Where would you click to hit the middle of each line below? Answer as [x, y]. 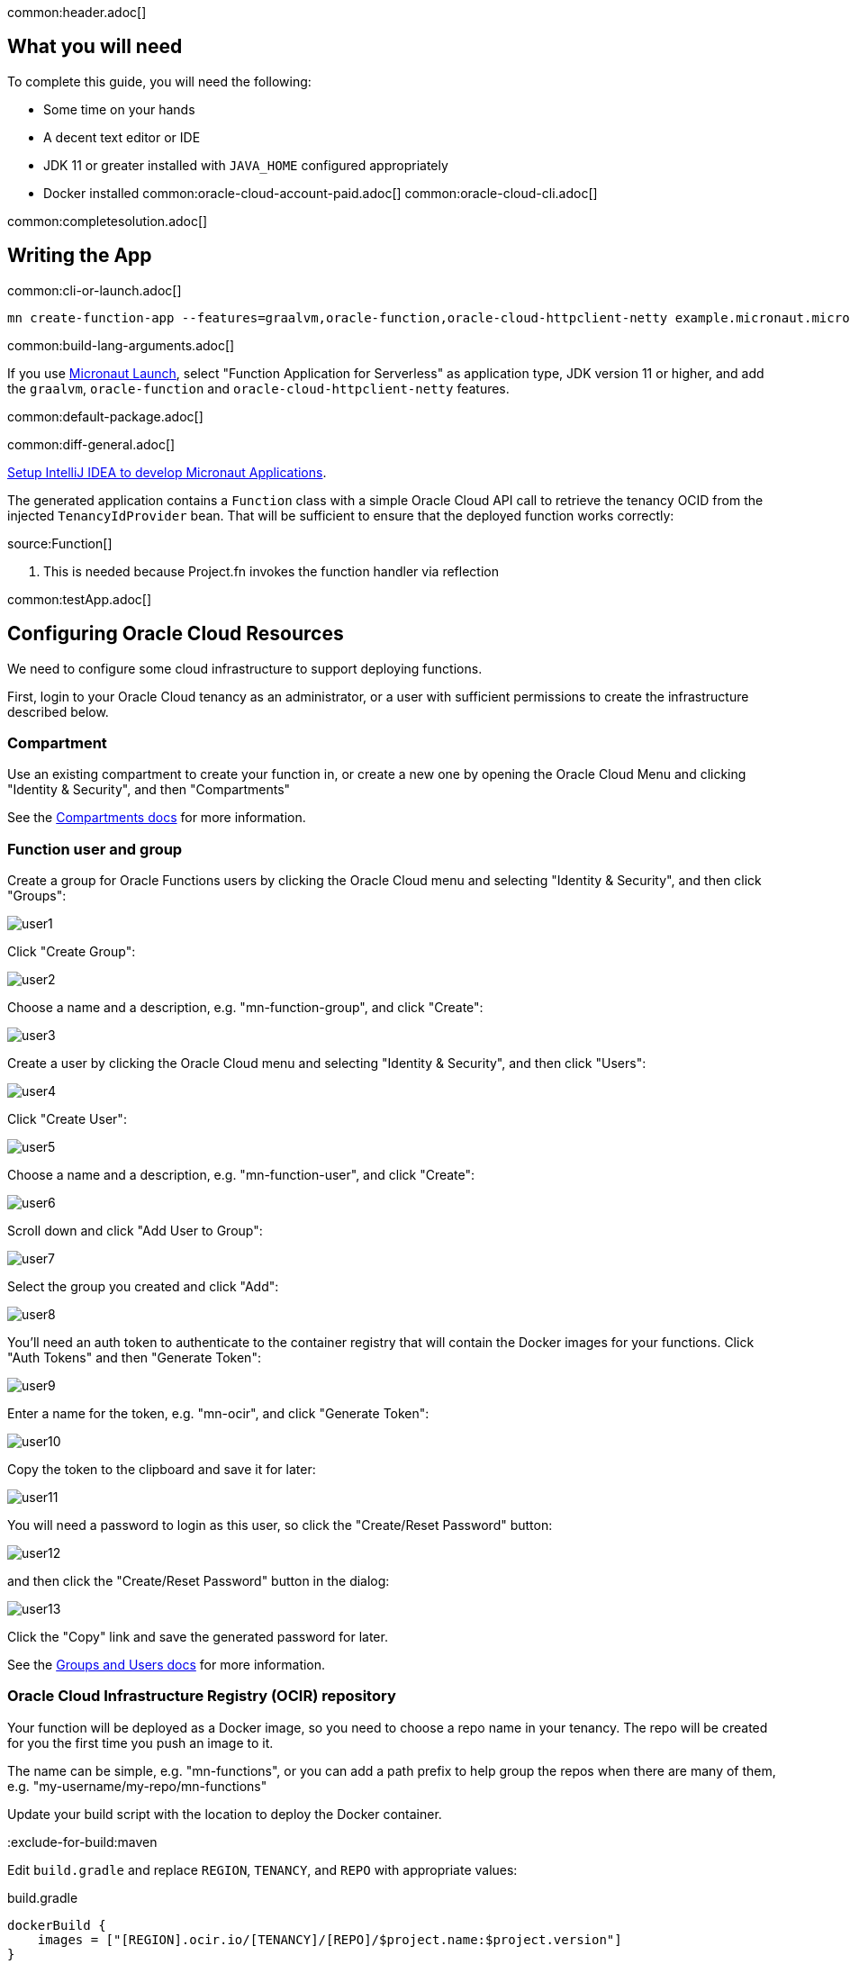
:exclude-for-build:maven [82, 1842]
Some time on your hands [119, 109]
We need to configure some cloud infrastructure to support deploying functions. [245, 668]
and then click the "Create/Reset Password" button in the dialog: [199, 1581]
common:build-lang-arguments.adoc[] [121, 345]
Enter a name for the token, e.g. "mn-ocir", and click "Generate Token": [218, 1414]
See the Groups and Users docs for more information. [167, 1665]
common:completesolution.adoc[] [108, 221]
